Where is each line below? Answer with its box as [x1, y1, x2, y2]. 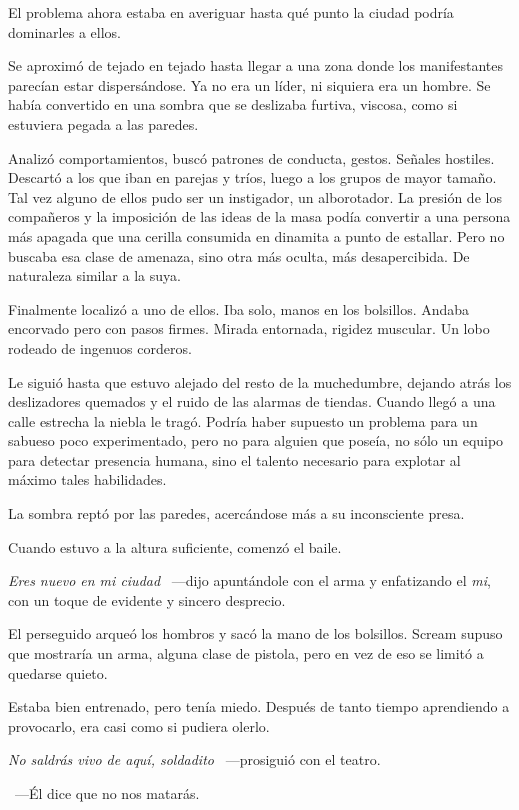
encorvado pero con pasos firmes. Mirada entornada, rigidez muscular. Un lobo [8, 318, 490, 339]
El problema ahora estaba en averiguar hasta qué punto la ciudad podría [8, 2, 454, 22]
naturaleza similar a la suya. [8, 265, 181, 286]
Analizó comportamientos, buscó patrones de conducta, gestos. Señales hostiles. [8, 147, 495, 168]
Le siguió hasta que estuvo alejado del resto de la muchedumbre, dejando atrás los [8, 371, 512, 392]
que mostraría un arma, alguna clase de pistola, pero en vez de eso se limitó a [8, 643, 484, 664]
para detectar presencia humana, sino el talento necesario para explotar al [8, 449, 461, 470]
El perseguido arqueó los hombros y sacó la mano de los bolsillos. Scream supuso [8, 623, 503, 644]
